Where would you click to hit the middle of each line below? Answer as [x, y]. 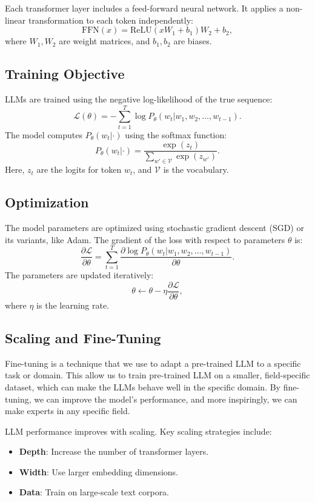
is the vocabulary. [196, 169]
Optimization [47, 202]
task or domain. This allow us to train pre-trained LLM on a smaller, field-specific [157, 375]
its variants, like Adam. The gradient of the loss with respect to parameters [145, 239]
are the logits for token [79, 169]
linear [15, 20]
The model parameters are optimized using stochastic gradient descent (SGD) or [154, 227]
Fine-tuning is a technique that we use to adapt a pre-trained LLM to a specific [153, 363]
